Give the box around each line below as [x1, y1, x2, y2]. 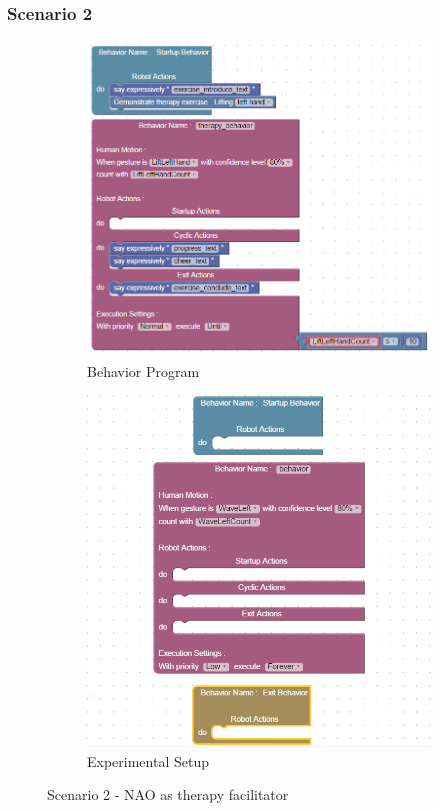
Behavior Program [87, 360, 200, 381]
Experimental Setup [87, 750, 209, 771]
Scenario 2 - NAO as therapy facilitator [47, 784, 289, 805]
